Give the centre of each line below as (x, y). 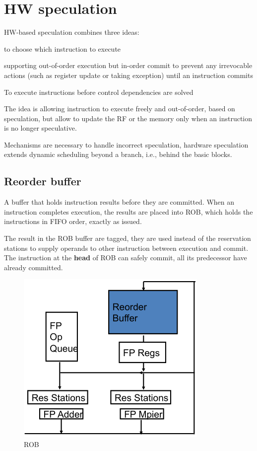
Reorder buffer (43, 181)
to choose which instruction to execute (63, 48)
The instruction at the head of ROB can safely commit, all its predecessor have (126, 258)
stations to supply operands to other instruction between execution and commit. (126, 248)
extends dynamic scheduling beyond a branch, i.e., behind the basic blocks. (118, 154)
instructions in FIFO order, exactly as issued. (73, 221)
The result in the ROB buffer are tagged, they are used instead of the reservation (128, 238)
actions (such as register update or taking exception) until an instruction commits (128, 75)
